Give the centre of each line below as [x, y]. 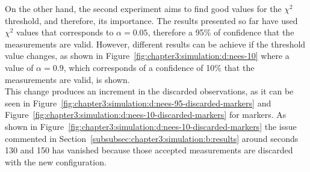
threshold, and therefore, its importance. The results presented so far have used [151, 20]
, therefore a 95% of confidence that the [221, 32]
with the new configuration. [56, 161]
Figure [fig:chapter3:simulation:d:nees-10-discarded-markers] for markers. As [146, 115]
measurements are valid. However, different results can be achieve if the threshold [155, 44]
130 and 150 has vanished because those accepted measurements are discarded [149, 150]
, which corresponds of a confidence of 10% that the [159, 67]
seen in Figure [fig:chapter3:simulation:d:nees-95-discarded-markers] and [138, 103]
